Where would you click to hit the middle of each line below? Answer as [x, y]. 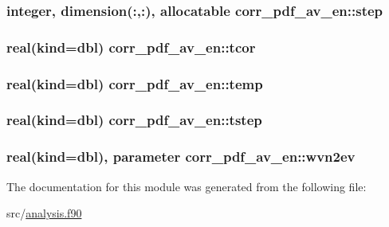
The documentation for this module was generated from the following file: [187, 186]
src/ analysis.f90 [44, 213]
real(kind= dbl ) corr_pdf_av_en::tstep [134, 120]
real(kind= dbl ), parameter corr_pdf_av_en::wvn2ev [181, 157]
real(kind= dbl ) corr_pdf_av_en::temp [135, 83]
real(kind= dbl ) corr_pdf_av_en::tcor [131, 47]
